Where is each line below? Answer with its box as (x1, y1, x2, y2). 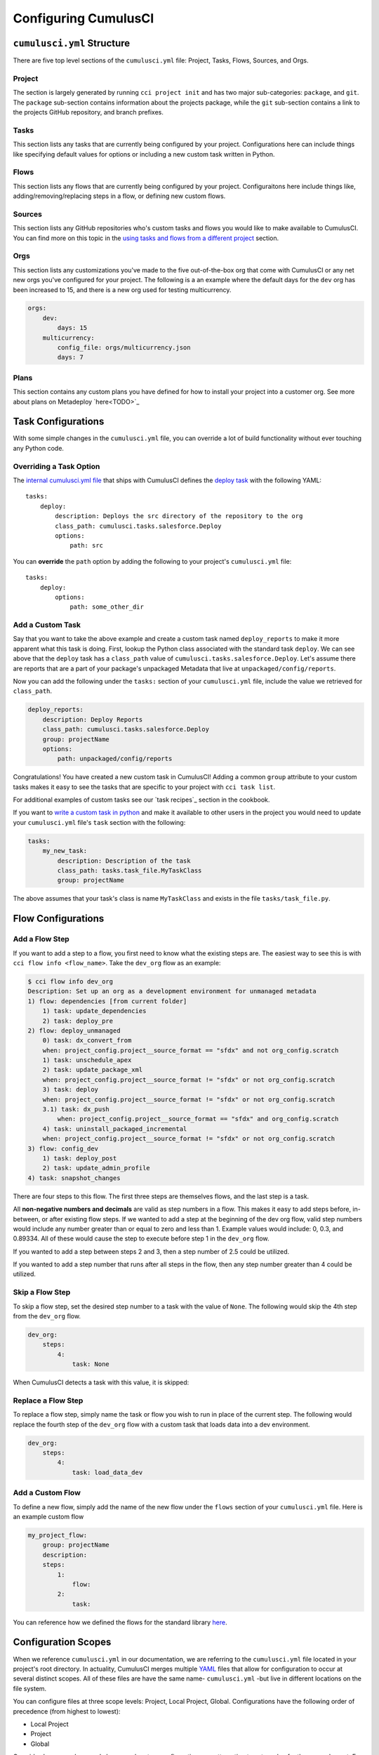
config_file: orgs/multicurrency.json (57, 344, 191, 352)
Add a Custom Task (13, 620, 81, 630)
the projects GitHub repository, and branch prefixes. (13, 107, 164, 116)
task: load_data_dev (72, 1468, 143, 1476)
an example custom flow (13, 1512, 84, 1521)
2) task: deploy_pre (42, 1016, 114, 1025)
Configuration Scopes (13, 1636, 112, 1648)
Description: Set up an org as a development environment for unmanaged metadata (27, 987, 317, 995)
